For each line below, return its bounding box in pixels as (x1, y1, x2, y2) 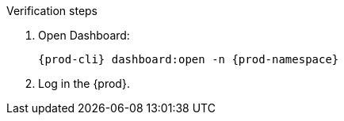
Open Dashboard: (38, 28, 130, 42)
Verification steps (6, 4, 98, 17)
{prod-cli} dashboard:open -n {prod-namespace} (38, 53, 339, 66)
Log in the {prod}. (38, 77, 130, 90)
